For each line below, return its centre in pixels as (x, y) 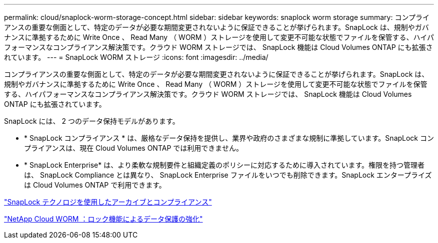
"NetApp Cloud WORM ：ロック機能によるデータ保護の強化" (103, 219)
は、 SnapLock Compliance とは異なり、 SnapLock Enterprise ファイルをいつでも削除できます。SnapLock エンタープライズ (228, 175)
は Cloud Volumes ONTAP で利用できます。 (95, 185)
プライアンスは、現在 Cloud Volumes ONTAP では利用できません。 (133, 148)
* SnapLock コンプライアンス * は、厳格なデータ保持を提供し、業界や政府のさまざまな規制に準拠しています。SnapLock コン (229, 138)
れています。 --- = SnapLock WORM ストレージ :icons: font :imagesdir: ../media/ (136, 57)
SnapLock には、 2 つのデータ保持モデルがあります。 (92, 121)
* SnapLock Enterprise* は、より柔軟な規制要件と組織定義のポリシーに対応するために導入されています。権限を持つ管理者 (224, 165)
